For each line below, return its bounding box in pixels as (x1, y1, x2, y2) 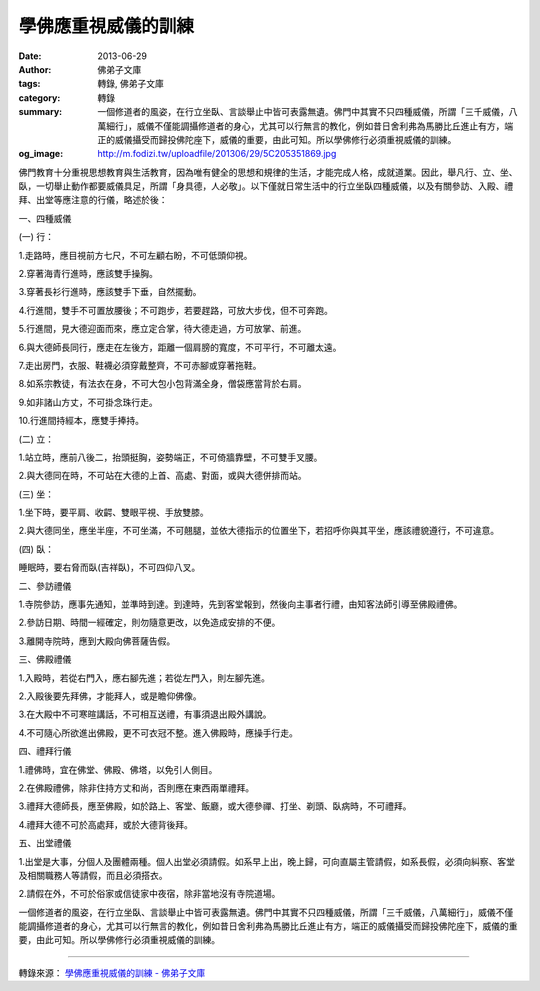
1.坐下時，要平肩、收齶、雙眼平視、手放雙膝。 (18, 506, 209, 519)
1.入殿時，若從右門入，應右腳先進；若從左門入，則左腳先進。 (18, 671, 270, 684)
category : (18, 91, 61, 104)
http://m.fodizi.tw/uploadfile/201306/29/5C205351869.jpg (97, 148, 337, 160)
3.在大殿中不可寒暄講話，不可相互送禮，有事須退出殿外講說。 (18, 708, 272, 720)
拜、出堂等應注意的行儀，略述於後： (18, 194, 168, 206)
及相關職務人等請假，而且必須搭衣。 (18, 869, 168, 881)
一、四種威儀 (18, 212, 72, 224)
